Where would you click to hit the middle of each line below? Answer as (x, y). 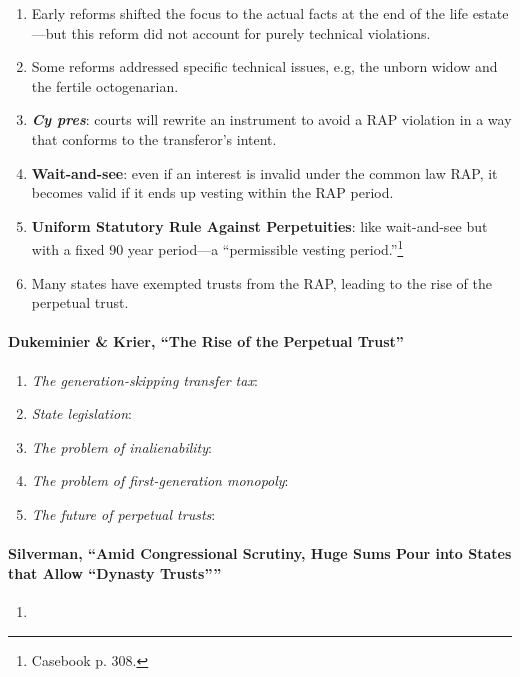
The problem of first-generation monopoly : (160, 480)
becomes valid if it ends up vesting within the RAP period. (212, 192)
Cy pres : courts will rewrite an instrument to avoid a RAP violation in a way (271, 119)
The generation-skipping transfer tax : (144, 379)
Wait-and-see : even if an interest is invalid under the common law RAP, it (264, 172)
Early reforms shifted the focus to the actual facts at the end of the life (249, 13)
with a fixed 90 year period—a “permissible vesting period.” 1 (217, 247)
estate (490, 13)
